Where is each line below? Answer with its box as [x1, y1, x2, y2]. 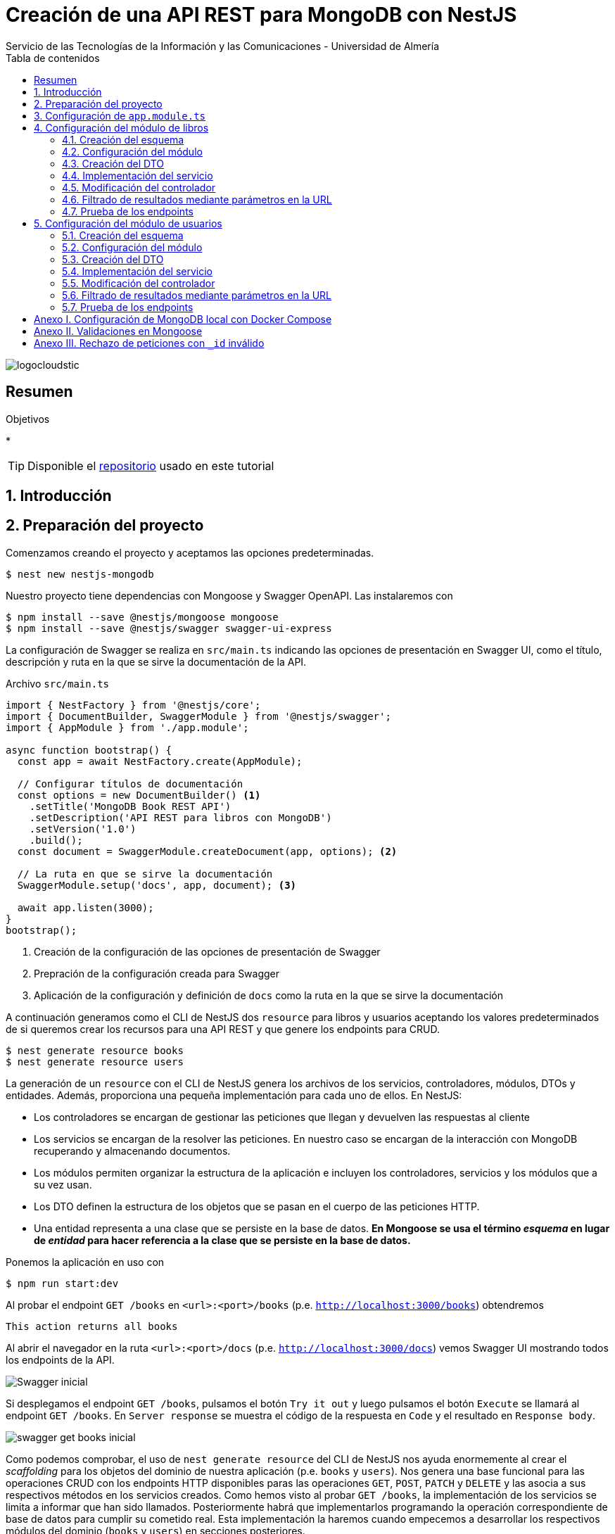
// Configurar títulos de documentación [17, 778, 243, 790]
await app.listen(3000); [17, 901, 154, 913]
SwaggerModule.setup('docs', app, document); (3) [17, 879, 297, 891]
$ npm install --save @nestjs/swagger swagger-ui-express [6, 622, 332, 634]
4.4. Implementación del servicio [62, 169, 213, 182]
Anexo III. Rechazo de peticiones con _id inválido [34, 336, 265, 349]
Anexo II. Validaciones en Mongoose [34, 324, 203, 337]
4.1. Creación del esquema [62, 133, 184, 146]
